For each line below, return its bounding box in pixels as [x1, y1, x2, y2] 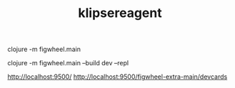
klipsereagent [78, 5, 162, 21]
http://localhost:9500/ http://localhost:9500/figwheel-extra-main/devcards [7, 72, 228, 81]
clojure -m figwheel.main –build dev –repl [7, 59, 129, 67]
